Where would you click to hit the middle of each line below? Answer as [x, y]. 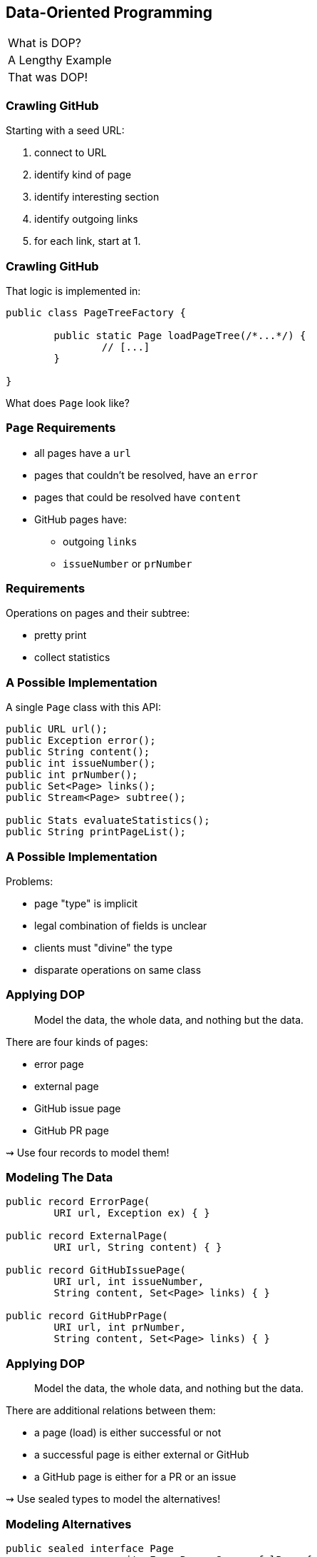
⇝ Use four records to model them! [88, 1152]
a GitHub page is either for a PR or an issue [135, 1477]
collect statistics [72, 657]
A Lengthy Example [60, 60]
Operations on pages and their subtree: [98, 613]
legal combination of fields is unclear [121, 925]
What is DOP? [45, 43]
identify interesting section [97, 197]
